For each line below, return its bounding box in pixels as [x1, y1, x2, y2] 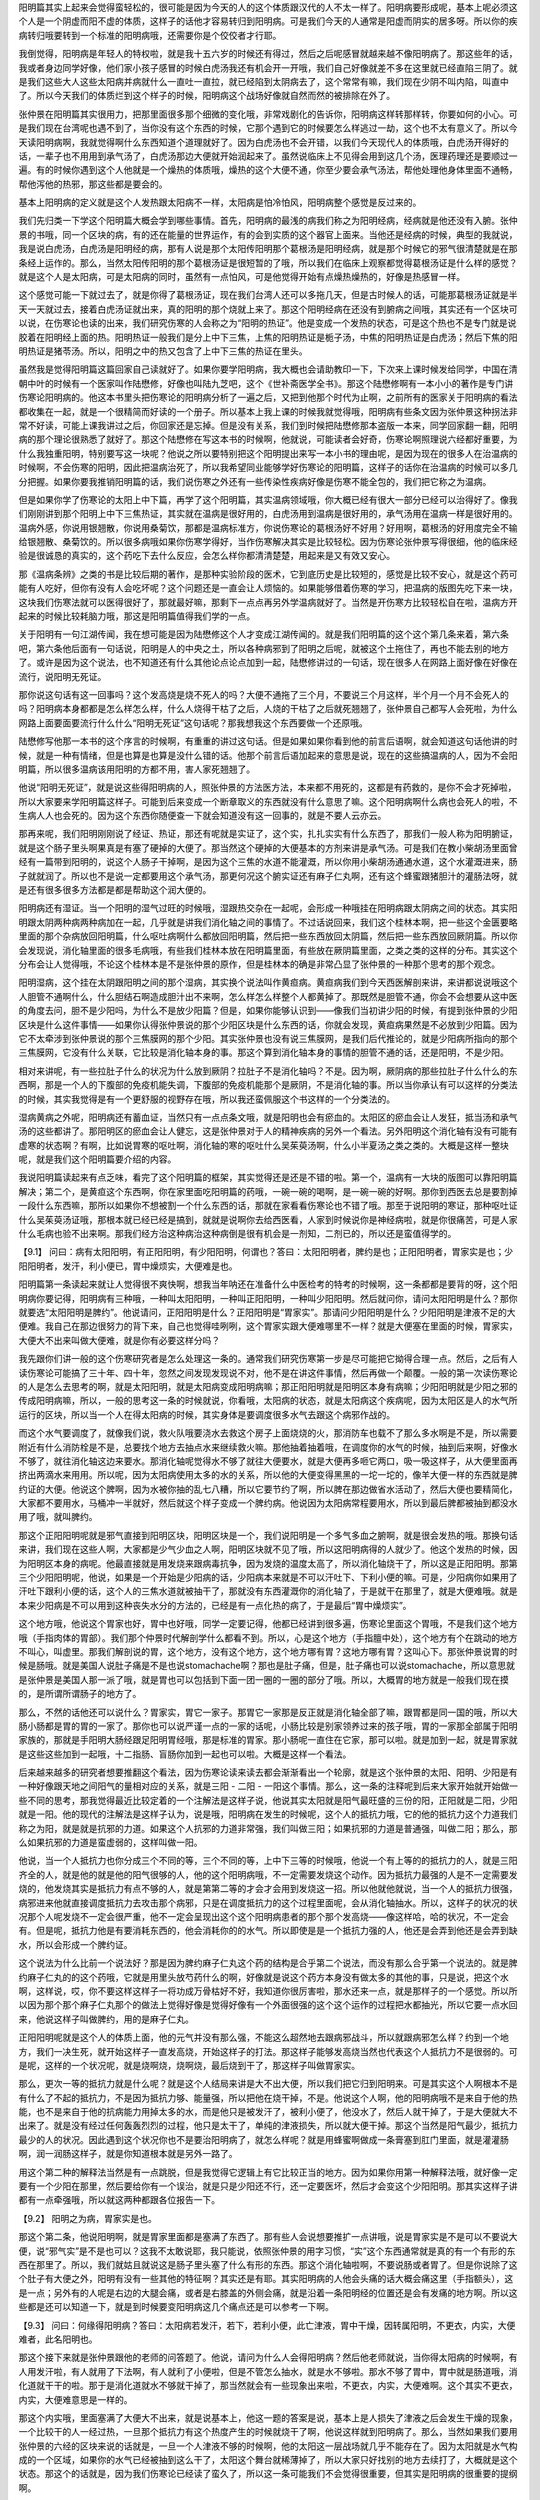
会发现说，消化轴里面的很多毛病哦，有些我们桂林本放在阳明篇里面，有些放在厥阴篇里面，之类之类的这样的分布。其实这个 [18, 944, 518, 956]
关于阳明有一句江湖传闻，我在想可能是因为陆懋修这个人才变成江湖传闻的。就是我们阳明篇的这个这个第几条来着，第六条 [18, 628, 509, 640]
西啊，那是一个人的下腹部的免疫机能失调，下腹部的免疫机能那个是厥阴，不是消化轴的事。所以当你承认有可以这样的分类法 [18, 1079, 518, 1091]
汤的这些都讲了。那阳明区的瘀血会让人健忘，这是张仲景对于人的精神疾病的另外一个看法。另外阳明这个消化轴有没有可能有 [18, 1125, 518, 1137]
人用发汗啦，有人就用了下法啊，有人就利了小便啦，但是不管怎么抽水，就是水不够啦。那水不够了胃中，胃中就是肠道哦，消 [18, 2365, 518, 2377]
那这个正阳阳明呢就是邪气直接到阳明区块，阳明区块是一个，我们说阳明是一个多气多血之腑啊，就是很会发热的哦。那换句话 [18, 1529, 518, 1541]
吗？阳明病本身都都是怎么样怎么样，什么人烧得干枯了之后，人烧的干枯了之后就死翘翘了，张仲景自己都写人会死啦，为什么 [18, 703, 518, 715]
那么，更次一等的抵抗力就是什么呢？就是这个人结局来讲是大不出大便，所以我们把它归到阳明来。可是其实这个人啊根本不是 [18, 2078, 518, 2090]
